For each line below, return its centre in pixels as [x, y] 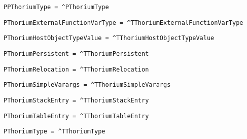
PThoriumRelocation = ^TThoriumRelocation [76, 69]
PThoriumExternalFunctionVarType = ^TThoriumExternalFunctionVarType [123, 23]
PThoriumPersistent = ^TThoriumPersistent [76, 54]
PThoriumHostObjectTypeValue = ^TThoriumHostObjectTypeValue [109, 38]
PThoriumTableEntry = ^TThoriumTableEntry [76, 116]
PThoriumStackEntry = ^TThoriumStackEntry [76, 100]
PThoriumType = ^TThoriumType [55, 132]
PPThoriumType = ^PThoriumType [56, 7]
